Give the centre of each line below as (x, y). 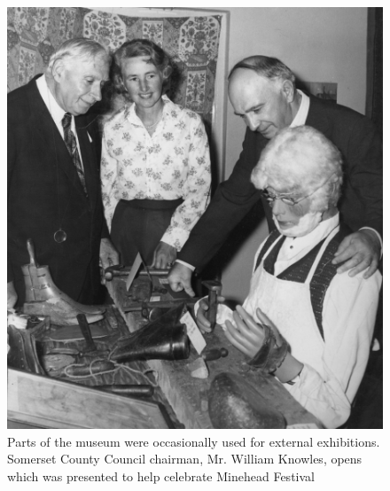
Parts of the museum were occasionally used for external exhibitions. (194, 441)
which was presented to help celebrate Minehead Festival (161, 475)
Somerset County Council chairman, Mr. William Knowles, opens (185, 459)
